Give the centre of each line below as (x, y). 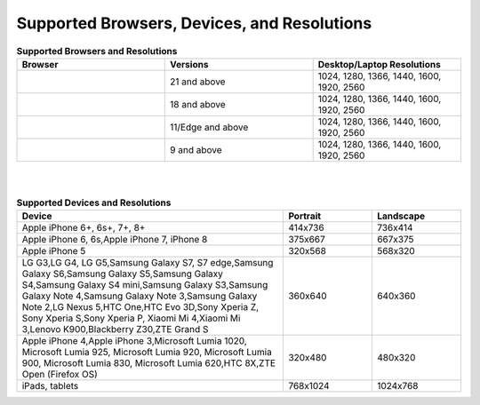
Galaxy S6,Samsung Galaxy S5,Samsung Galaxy (123, 274)
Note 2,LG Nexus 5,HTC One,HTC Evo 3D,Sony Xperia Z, (140, 307)
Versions (189, 64)
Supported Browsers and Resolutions (97, 51)
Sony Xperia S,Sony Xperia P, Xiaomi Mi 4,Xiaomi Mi (131, 318)
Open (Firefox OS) (60, 375)
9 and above (196, 149)
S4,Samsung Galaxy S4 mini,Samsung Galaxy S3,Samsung (145, 285)
